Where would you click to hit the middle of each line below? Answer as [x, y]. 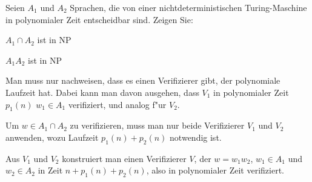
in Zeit [50, 170]
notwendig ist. [196, 137]
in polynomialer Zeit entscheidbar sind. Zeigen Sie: [99, 19]
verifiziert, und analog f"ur [117, 104]
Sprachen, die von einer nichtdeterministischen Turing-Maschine [188, 7]
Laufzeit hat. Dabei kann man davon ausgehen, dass [102, 92]
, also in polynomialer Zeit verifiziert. [215, 170]
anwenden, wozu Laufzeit [52, 137]
